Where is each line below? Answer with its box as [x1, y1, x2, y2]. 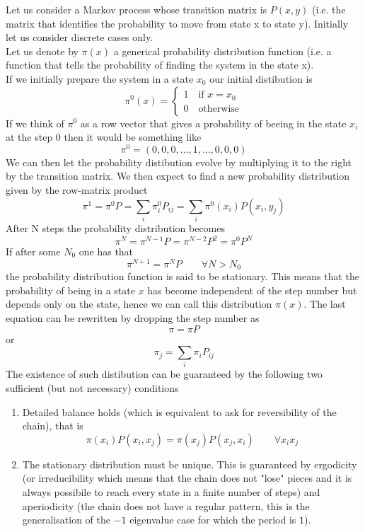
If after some [6, 244, 61, 259]
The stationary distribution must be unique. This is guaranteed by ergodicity [22, 456, 357, 471]
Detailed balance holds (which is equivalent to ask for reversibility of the [22, 404, 337, 419]
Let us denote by [6, 43, 79, 58]
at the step [6, 129, 53, 144]
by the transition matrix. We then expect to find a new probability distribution [6, 168, 350, 183]
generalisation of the [22, 512, 110, 527]
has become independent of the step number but [147, 282, 357, 297]
